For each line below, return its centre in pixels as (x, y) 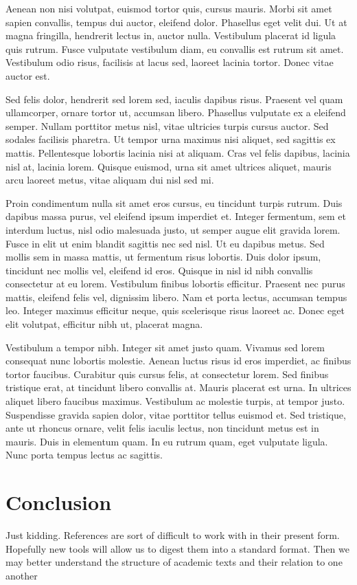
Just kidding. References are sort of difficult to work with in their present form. (173, 535)
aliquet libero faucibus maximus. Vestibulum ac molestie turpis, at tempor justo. (175, 401)
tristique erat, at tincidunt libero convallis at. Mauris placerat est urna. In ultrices (178, 387)
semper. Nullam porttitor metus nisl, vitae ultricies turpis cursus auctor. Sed (167, 125)
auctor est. (28, 75)
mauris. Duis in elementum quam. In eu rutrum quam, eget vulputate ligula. (167, 441)
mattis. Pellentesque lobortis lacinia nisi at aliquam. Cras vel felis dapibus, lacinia (178, 152)
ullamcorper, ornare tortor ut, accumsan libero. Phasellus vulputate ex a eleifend (176, 112)
